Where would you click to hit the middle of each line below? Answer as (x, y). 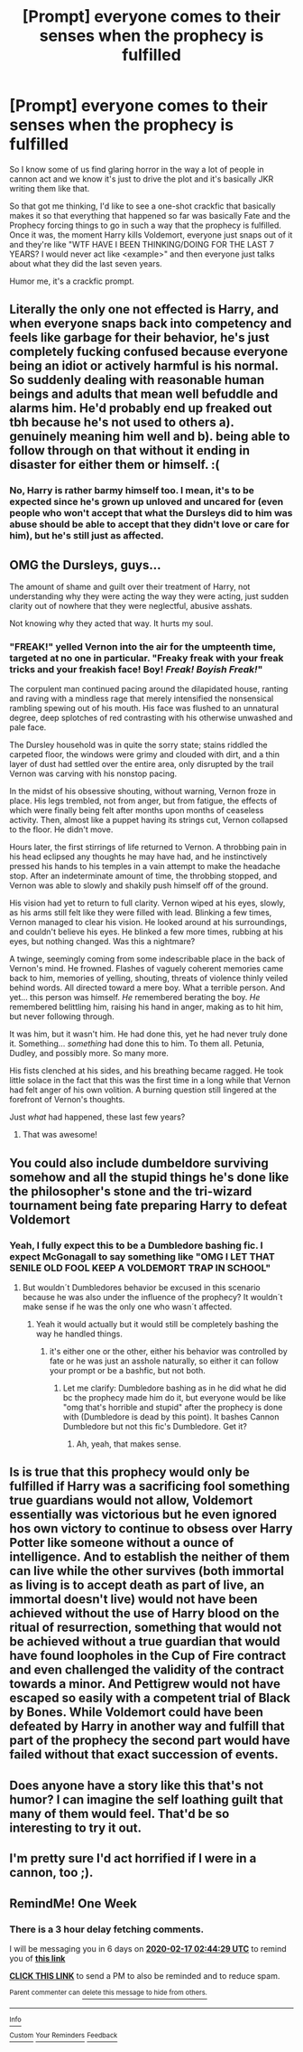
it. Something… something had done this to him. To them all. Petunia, (137, 1044)
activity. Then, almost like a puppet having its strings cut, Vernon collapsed (149, 820)
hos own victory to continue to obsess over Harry (151, 1529)
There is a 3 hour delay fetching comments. (107, 1929)
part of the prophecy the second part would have (150, 1741)
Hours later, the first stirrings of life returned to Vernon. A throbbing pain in (148, 848)
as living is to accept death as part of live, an (137, 1585)
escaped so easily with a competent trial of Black (150, 1698)
